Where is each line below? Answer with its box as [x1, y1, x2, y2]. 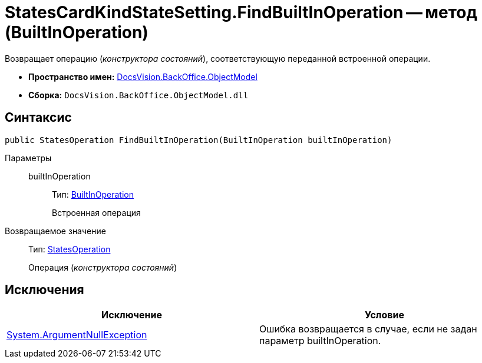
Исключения [5, 282, 84, 298]
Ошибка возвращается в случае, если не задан [259, 323, 477, 335]
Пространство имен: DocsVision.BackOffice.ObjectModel [28, 71, 257, 82]
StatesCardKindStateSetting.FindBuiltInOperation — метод [5, 2, 477, 22]
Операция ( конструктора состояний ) [28, 262, 177, 272]
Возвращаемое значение [5, 225, 106, 236]
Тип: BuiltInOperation [52, 189, 134, 199]
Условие [365, 309, 404, 321]
